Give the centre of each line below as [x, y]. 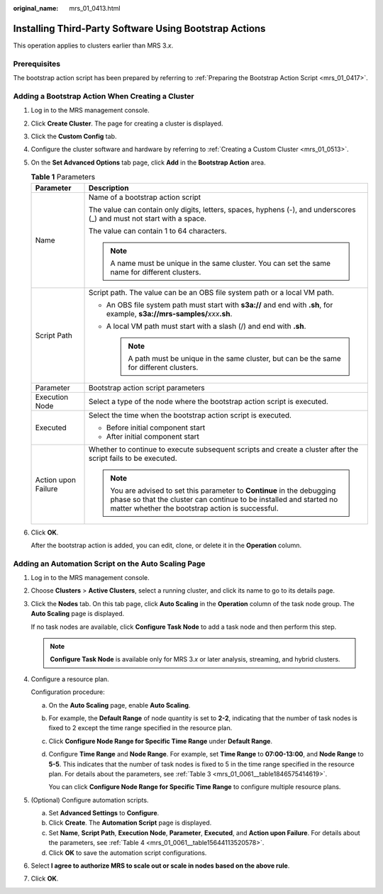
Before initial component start [156, 428]
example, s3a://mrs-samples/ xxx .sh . [169, 313]
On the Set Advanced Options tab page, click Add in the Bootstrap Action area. [148, 162]
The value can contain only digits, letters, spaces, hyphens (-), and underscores [222, 209]
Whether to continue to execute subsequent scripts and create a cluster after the [223, 449]
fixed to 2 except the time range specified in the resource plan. [140, 728]
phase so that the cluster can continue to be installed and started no [224, 499]
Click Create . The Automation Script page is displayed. [130, 823]
